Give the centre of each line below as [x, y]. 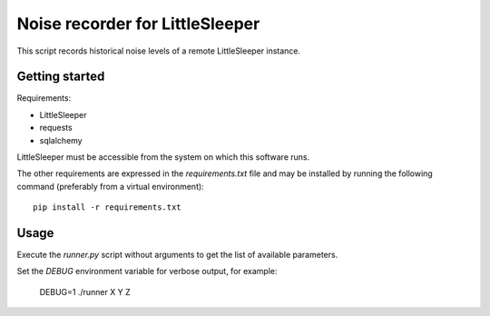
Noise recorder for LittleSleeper [138, 24]
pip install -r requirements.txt [107, 207]
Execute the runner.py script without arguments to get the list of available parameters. [177, 255]
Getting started [61, 77]
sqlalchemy [61, 140]
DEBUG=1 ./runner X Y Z [85, 291]
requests [56, 128]
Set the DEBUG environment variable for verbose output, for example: [147, 272]
